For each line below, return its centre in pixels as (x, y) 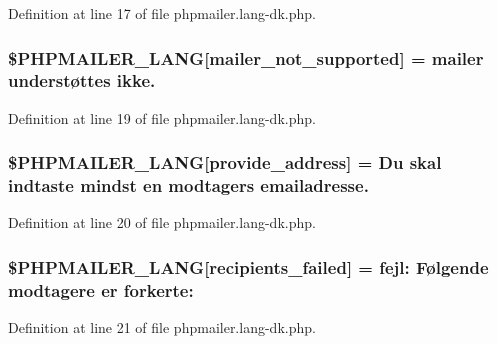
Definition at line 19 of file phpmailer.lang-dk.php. (162, 117)
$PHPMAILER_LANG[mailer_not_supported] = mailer (246, 57)
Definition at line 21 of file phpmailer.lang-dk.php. (162, 327)
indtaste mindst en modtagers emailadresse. (188, 185)
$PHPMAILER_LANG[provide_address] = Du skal (225, 162)
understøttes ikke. (82, 80)
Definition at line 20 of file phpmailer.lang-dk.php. (162, 222)
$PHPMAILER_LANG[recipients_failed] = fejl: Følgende (248, 266)
